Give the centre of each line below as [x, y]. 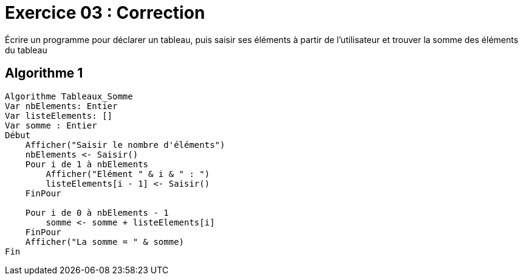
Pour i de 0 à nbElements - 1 [97, 212]
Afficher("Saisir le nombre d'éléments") [125, 145]
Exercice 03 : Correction [105, 13]
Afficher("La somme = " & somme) [105, 242]
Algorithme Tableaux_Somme [69, 96]
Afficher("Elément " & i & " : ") [128, 174]
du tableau [26, 50]
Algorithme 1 [44, 73]
